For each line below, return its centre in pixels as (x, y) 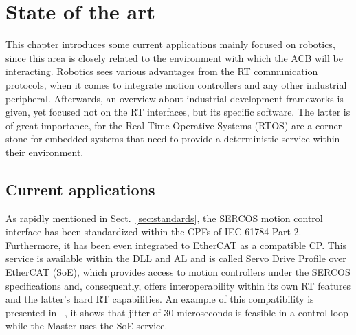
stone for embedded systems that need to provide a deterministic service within (173, 139)
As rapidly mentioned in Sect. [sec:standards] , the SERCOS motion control (164, 218)
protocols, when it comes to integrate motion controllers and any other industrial (176, 84)
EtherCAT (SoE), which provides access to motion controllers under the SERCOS (178, 272)
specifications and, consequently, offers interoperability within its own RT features (178, 285)
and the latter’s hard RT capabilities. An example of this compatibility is (160, 299)
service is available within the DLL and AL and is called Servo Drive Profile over (176, 258)
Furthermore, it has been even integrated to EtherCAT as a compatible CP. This (176, 245)
